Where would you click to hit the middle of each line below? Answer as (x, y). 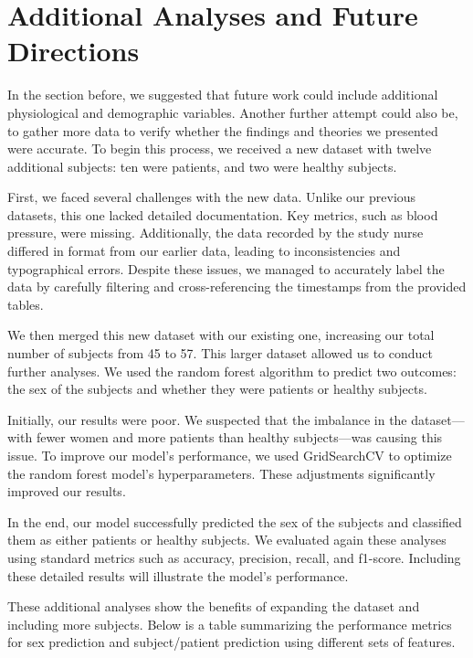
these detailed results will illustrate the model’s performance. (178, 575)
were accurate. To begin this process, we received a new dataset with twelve (220, 149)
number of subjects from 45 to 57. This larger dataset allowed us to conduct (221, 353)
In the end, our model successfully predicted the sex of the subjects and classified (235, 521)
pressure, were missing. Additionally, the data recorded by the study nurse (215, 233)
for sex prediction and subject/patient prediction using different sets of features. (231, 642)
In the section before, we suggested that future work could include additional (223, 95)
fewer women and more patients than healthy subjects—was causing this (239, 437)
